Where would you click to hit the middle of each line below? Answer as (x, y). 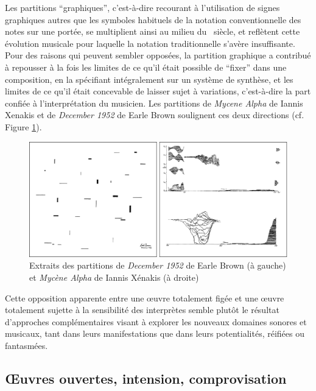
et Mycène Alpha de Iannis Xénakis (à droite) (114, 277)
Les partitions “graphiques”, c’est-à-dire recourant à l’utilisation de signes (142, 7)
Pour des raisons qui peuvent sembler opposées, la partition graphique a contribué (158, 55)
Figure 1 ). (23, 126)
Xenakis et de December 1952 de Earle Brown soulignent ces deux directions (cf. (155, 115)
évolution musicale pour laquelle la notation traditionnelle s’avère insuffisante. (150, 43)
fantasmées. (26, 345)
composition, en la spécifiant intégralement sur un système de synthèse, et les (149, 79)
